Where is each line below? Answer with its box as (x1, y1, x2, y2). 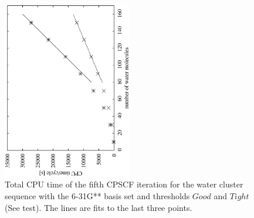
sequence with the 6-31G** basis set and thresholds (5, 189, 190, 202)
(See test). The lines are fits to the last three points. (5, 201, 192, 213)
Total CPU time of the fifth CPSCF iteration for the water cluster (5, 178, 243, 190)
